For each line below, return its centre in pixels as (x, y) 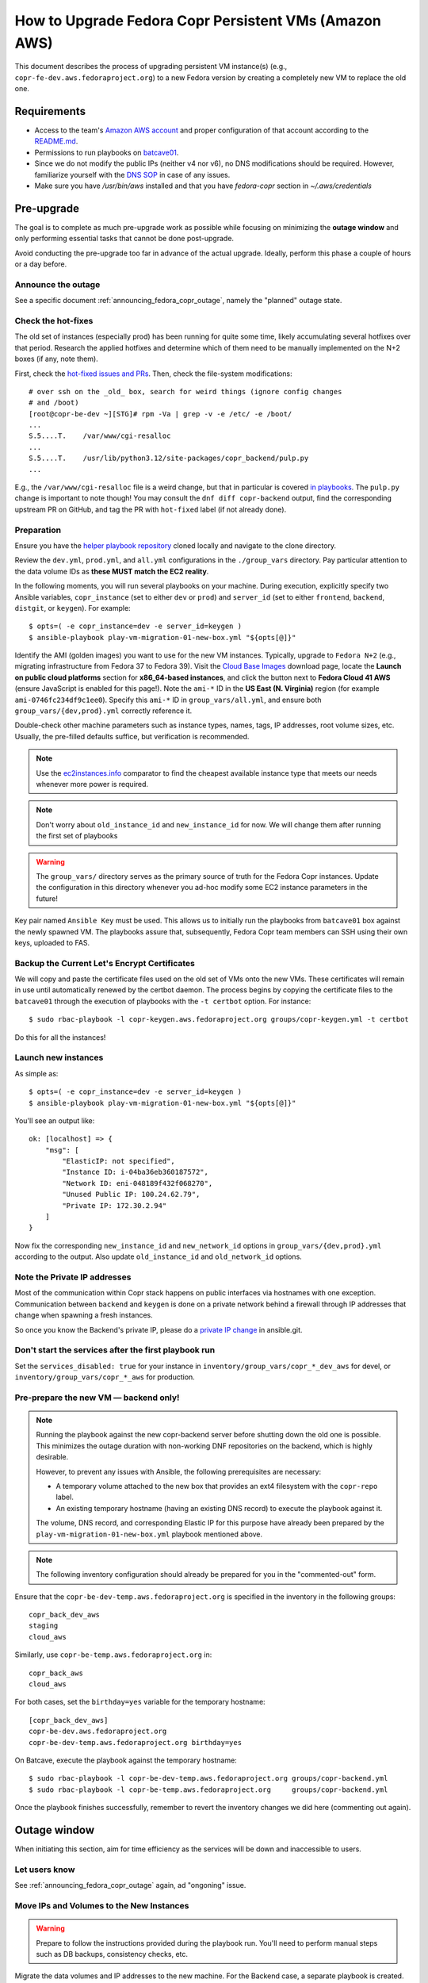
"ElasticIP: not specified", (119, 1161)
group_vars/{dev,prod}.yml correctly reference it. (103, 711)
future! (47, 898)
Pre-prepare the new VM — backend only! (97, 1398)
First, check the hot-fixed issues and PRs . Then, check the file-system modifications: (153, 374)
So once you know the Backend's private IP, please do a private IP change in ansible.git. (159, 1329)
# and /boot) (54, 403)
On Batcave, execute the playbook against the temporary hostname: (126, 1760)
